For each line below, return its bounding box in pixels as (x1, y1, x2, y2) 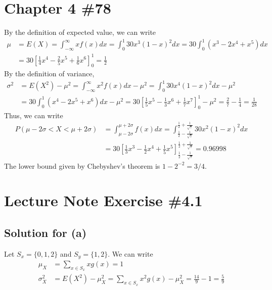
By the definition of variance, (4, 68, 95, 79)
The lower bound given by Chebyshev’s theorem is (4, 160, 160, 171)
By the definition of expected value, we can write (4, 27, 156, 37)
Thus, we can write (4, 110, 63, 120)
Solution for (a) (4, 224, 87, 240)
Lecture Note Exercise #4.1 (4, 190, 203, 211)
